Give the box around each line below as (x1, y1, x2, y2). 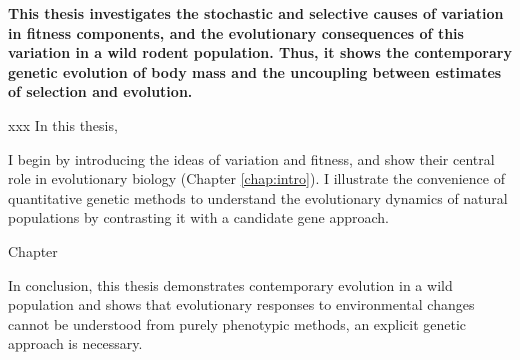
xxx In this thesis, (8, 114, 118, 135)
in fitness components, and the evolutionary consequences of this (8, 22, 464, 43)
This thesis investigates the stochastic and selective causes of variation (8, 3, 504, 23)
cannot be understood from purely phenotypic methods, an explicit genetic (8, 313, 467, 334)
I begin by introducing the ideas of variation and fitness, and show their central (8, 148, 495, 169)
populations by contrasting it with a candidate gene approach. (8, 207, 389, 228)
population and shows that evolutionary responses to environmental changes (8, 294, 475, 315)
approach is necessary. (8, 333, 143, 354)
